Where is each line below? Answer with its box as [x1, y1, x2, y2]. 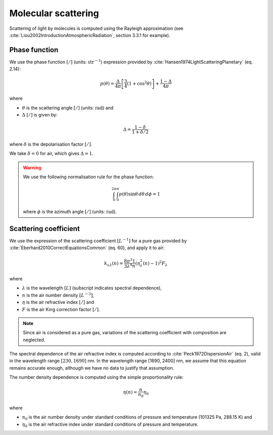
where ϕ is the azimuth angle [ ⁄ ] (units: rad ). [23, 209, 117, 215]
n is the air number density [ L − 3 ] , [22, 292, 95, 298]
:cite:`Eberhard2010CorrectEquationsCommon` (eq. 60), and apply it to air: [9, 245, 165, 251]
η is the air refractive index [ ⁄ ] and [22, 299, 95, 305]
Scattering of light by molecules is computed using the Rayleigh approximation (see [9, 25, 184, 31]
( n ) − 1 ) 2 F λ [143, 259, 168, 267]
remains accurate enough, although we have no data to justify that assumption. [9, 365, 174, 371]
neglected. [23, 337, 45, 343]
